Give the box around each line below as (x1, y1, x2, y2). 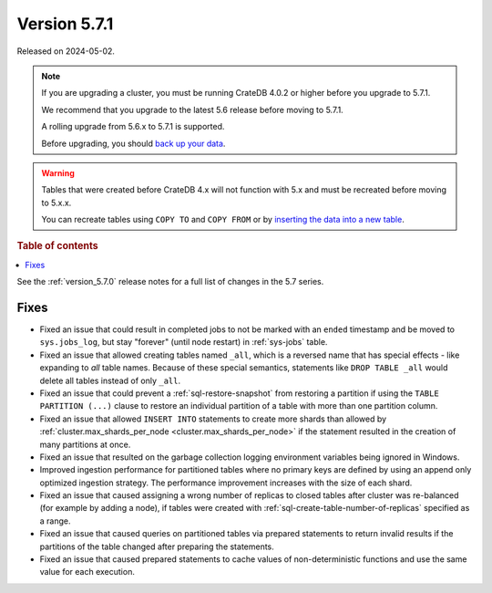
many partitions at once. (39, 439, 131, 450)
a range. (39, 515, 71, 526)
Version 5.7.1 (16, 14, 114, 34)
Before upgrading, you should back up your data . (41, 138, 226, 149)
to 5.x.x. (41, 197, 72, 208)
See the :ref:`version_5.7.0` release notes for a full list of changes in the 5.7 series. (16, 276, 324, 287)
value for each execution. (39, 567, 136, 577)
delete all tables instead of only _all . (39, 375, 181, 386)
